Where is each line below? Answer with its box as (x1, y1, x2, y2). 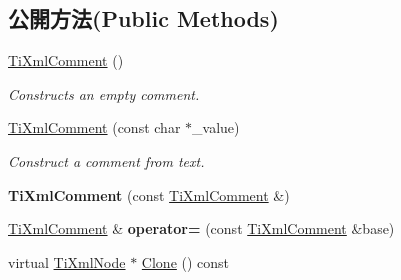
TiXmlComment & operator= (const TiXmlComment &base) (8, 218, 395, 239)
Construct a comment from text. (8, 150, 205, 171)
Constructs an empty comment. (8, 83, 200, 104)
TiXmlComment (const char (8, 117, 181, 138)
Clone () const (141, 251, 230, 272)
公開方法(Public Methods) (8, 3, 279, 34)
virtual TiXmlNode (8, 251, 126, 272)
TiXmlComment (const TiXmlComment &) (8, 184, 290, 205)
